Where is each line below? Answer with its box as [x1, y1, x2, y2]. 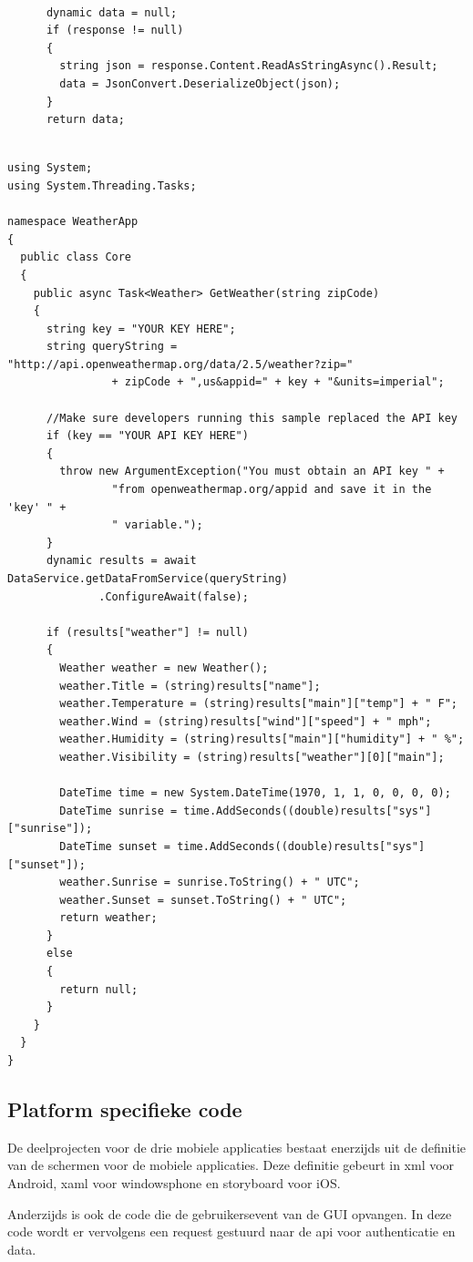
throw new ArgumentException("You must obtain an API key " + [59, 465, 445, 478]
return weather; [59, 911, 158, 925]
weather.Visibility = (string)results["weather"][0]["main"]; [59, 750, 445, 764]
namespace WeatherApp [7, 215, 139, 229]
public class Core [20, 251, 132, 264]
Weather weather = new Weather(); [59, 661, 269, 674]
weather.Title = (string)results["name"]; [59, 679, 321, 693]
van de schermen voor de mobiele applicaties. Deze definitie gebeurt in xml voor [7, 1155, 455, 1175]
